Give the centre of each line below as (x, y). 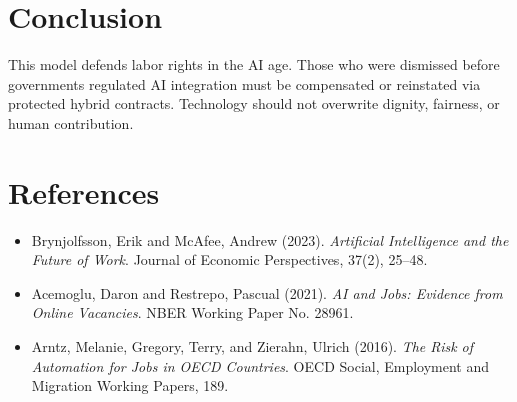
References (84, 191)
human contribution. (71, 122)
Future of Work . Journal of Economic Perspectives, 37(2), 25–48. (229, 259)
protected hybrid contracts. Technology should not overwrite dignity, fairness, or (254, 103)
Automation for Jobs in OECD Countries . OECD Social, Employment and (260, 365)
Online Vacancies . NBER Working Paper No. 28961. (192, 312)
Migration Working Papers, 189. (130, 385)
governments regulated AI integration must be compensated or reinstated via (244, 83)
